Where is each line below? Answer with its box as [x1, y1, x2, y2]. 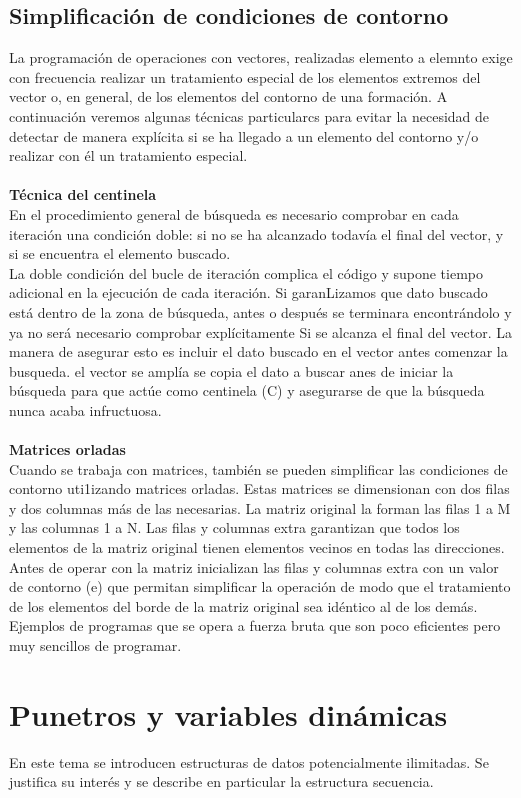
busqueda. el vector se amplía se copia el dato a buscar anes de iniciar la [9, 360, 454, 381]
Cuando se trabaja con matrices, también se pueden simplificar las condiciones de [9, 458, 508, 479]
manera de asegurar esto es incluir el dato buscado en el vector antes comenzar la [9, 341, 508, 362]
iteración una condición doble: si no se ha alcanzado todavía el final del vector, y [9, 223, 504, 244]
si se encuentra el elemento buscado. [9, 243, 231, 264]
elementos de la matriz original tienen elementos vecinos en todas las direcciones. [9, 537, 505, 558]
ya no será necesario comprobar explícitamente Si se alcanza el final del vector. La [9, 321, 513, 342]
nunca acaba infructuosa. [9, 399, 162, 420]
